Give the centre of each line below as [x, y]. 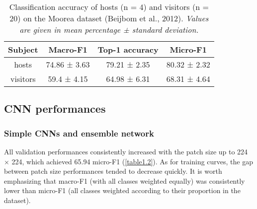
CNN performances [55, 108]
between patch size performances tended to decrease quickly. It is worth [113, 171]
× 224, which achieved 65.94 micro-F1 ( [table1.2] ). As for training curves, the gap [129, 161]
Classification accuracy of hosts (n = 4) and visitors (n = [109, 7]
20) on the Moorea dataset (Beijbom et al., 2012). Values [109, 18]
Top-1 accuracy [128, 49]
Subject [23, 49]
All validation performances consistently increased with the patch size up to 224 [126, 151]
